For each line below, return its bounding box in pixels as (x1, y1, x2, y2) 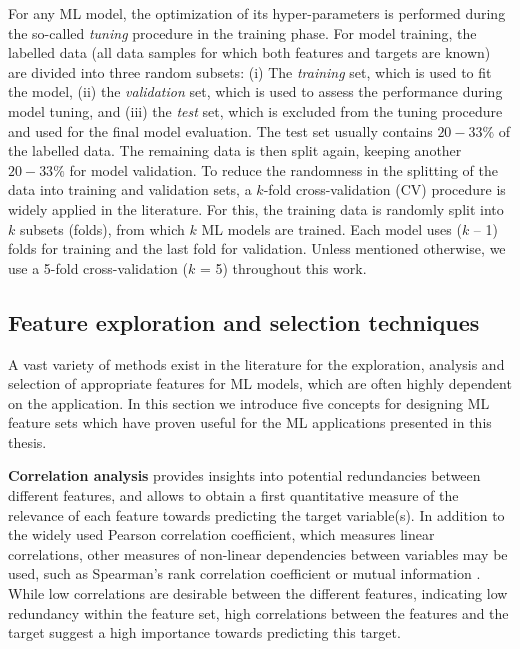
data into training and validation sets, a (8, 179, 252, 200)
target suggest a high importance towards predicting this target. (8, 622, 401, 643)
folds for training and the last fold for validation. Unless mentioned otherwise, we (8, 238, 506, 259)
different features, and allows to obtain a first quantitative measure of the (8, 485, 459, 506)
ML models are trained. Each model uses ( (201, 218, 462, 239)
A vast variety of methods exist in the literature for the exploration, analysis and (8, 353, 505, 374)
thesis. (8, 431, 47, 452)
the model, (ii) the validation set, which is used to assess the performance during (8, 81, 503, 102)
